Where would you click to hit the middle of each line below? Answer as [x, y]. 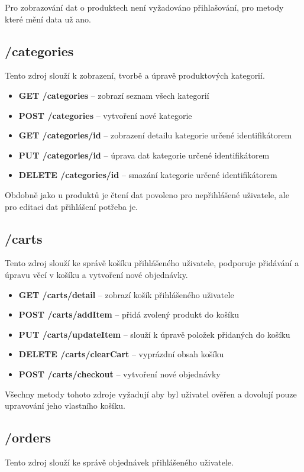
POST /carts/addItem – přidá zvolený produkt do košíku [129, 314]
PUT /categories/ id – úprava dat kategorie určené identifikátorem [144, 155]
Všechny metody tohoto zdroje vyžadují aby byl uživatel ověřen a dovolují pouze [151, 394]
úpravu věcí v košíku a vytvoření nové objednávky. [96, 274]
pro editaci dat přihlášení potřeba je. [72, 206]
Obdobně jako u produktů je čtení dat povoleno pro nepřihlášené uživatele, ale [147, 194]
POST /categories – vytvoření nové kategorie [105, 115]
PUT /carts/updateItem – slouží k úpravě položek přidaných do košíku [154, 334]
